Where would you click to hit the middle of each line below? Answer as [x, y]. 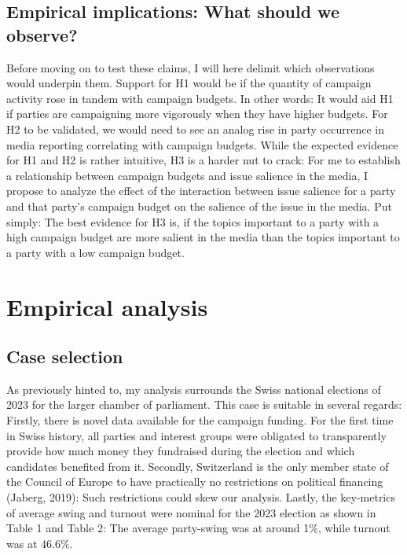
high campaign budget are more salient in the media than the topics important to [203, 237]
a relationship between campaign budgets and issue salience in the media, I [187, 175]
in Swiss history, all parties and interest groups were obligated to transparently [196, 435]
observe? [42, 34]
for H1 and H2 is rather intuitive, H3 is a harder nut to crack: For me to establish [203, 160]
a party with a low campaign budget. [95, 252]
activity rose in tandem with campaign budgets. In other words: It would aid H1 [200, 98]
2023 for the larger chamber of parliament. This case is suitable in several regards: [204, 404]
